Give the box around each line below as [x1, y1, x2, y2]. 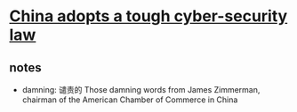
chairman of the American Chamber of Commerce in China [21, 94, 238, 105]
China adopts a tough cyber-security [9, 6, 288, 26]
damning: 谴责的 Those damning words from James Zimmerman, [21, 85, 261, 94]
